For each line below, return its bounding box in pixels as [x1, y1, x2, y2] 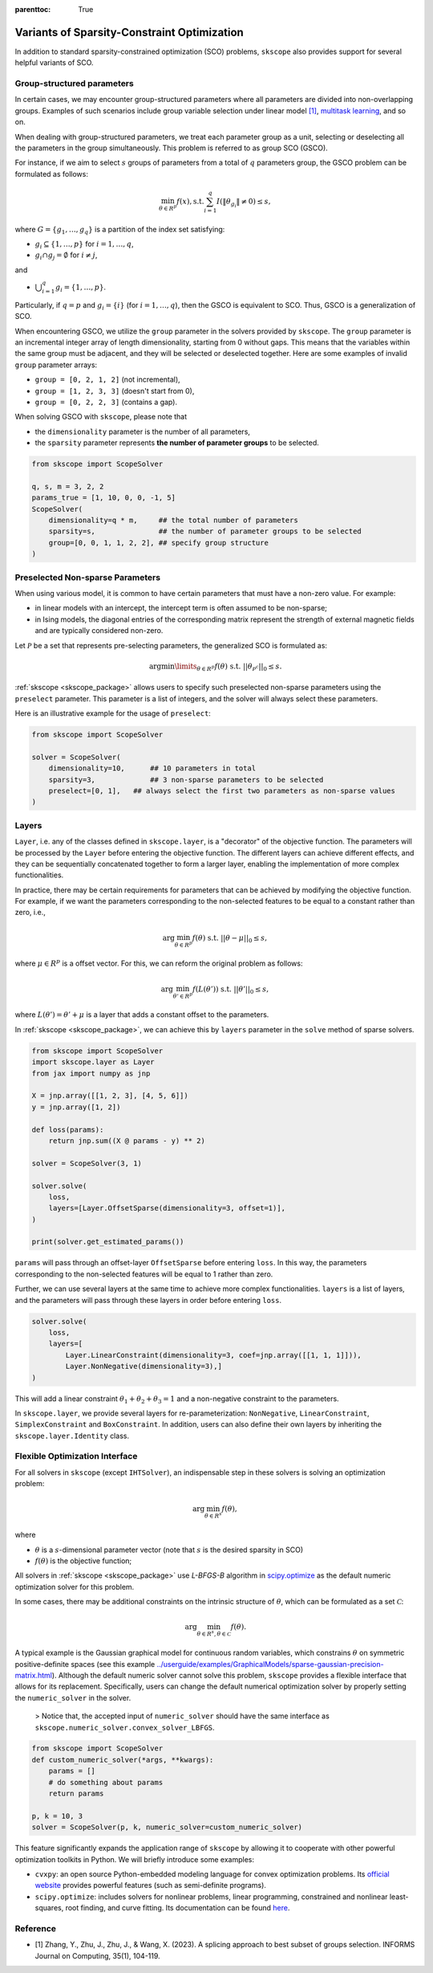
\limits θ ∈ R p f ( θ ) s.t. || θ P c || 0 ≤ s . [174, 661, 282, 672]
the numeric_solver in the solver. [14, 1693, 132, 1702]
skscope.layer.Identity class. [14, 1431, 130, 1440]
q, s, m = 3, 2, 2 [31, 482, 104, 491]
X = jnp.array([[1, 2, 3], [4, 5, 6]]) [31, 1091, 188, 1101]
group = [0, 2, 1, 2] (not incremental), [34, 374, 180, 385]
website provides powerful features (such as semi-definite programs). [34, 1881, 266, 1890]
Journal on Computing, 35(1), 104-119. [34, 1951, 160, 1960]
